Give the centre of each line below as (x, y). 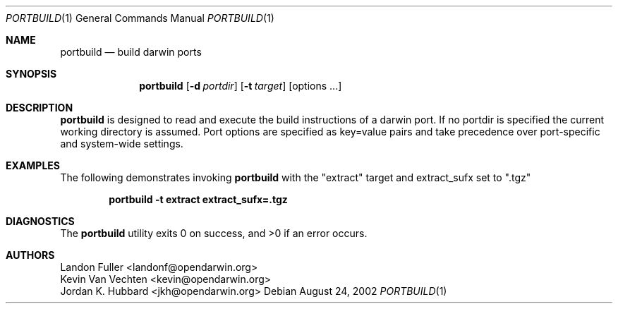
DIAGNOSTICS (40, 221)
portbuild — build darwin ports (131, 52)
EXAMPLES (33, 165)
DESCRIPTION (40, 108)
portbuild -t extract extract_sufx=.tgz (198, 199)
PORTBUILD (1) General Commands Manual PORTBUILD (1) (140, 18)
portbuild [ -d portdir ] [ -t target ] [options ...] (241, 86)
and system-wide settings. (122, 144)
